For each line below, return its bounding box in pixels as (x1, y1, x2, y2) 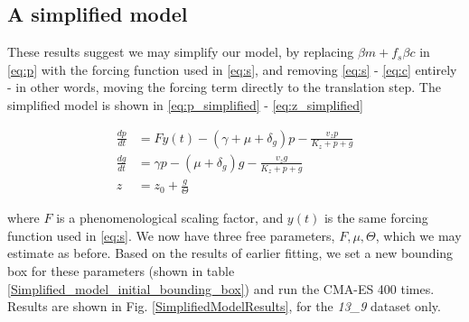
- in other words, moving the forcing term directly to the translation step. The (7, 78, 441, 97)
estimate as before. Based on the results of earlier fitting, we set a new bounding (7, 244, 454, 262)
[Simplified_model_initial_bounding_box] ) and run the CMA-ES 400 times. (7, 279, 435, 298)
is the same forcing (324, 208, 428, 227)
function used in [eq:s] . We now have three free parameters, (7, 225, 335, 244)
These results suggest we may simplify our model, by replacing (7, 42, 354, 61)
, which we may (375, 225, 462, 244)
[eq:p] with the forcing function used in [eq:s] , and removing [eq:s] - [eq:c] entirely (7, 60, 457, 78)
